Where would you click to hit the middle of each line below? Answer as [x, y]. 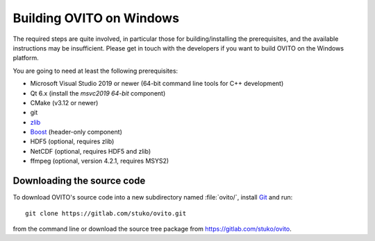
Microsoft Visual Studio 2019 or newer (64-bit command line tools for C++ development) [157, 84]
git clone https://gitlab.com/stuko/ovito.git [106, 213]
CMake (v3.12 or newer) [64, 102]
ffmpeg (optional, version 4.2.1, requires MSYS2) [100, 161]
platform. [26, 58]
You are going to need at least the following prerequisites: [95, 71]
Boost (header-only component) [76, 132]
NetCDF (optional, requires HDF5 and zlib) [91, 151]
